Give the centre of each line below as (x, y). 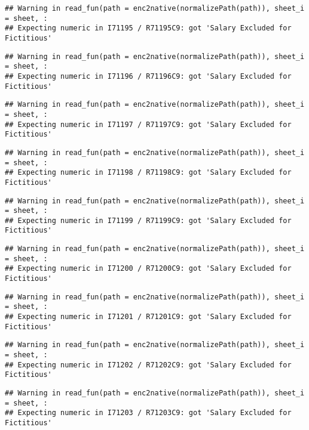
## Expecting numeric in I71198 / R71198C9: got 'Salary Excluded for (148, 173)
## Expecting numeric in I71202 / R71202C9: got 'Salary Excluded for (148, 365)
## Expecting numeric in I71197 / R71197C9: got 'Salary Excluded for (148, 124)
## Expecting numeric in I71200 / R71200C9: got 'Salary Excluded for (148, 269)
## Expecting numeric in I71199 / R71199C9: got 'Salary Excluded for (148, 220)
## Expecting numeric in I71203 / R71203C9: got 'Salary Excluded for (148, 413)
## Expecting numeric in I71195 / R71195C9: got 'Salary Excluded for (148, 28)
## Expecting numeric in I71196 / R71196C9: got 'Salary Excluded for (148, 76)
